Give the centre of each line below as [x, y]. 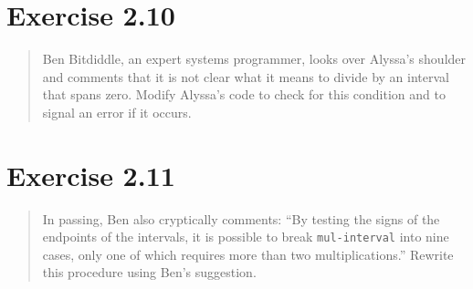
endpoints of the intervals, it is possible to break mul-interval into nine [246, 237]
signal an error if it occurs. [117, 112]
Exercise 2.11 [91, 175]
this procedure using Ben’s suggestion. [149, 272]
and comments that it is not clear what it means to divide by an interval [246, 76]
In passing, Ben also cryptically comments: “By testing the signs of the [241, 218]
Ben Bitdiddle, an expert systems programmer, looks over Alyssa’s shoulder [254, 59]
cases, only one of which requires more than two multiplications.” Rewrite [248, 254]
